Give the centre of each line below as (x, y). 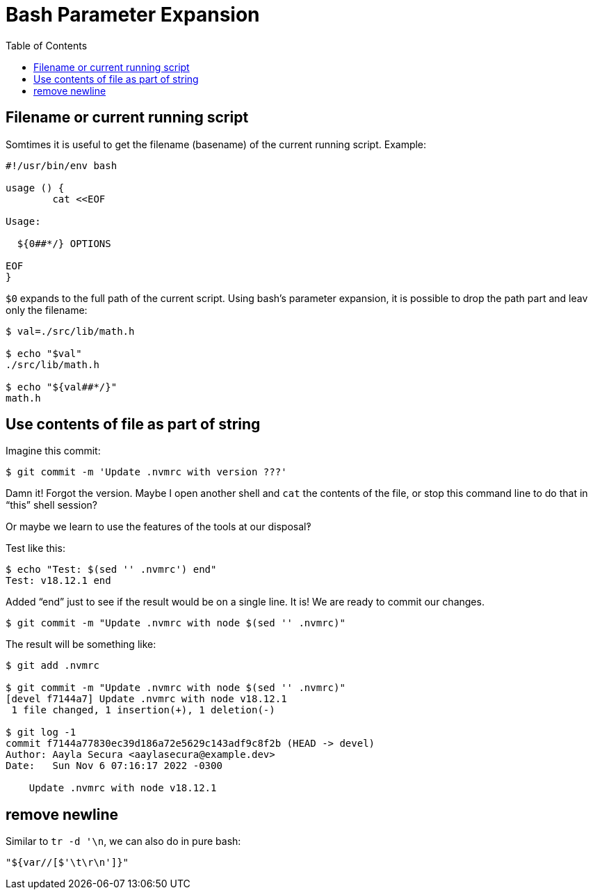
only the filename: (47, 310)
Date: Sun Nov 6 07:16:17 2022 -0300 (114, 766)
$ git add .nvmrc (52, 666)
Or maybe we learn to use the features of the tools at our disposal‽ (159, 527)
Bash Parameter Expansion (133, 15)
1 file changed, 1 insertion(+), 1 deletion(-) (143, 710)
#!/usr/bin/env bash (62, 165)
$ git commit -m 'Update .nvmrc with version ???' (146, 472)
